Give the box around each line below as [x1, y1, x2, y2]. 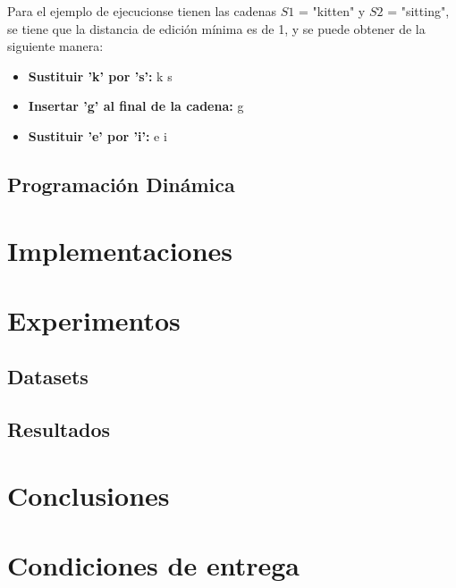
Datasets [7, 363, 89, 391]
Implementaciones [7, 231, 233, 268]
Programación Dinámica [7, 170, 235, 197]
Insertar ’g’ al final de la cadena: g [28, 97, 244, 115]
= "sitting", [387, 2, 450, 20]
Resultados [7, 416, 110, 443]
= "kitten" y [298, 2, 366, 20]
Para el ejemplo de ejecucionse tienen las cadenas [7, 2, 277, 20]
